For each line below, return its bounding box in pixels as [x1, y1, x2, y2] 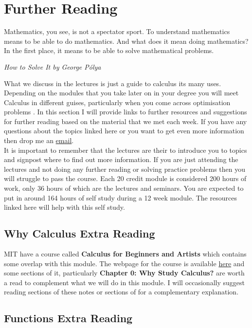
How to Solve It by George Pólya [4, 61, 101, 72]
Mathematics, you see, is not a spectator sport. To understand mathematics [4, 26, 230, 36]
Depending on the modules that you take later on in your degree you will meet [4, 88, 239, 98]
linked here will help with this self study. [4, 202, 125, 212]
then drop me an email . [4, 135, 74, 146]
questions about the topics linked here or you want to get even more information [4, 126, 244, 136]
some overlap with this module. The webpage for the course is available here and [4, 258, 245, 268]
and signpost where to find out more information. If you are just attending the [4, 154, 238, 164]
